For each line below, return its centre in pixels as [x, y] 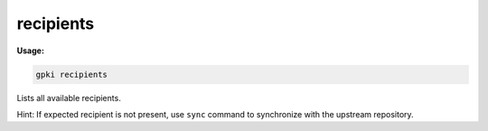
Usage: [31, 51]
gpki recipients [72, 74]
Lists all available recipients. [69, 98]
